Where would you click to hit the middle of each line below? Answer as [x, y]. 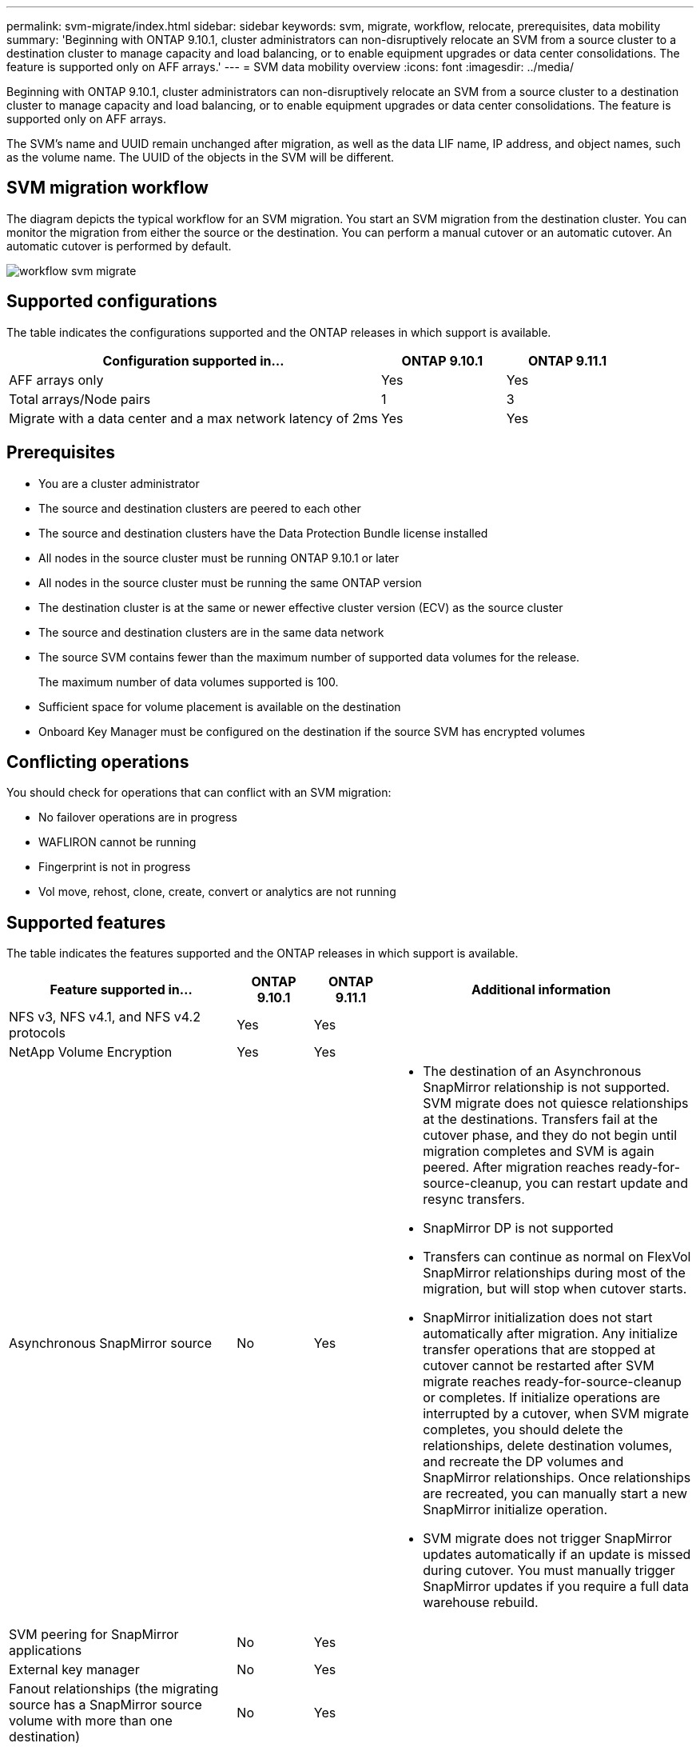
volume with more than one [91, 1721]
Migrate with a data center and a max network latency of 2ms [194, 418]
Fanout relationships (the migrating [114, 1689]
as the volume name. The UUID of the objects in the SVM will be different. [201, 157]
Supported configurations [112, 302]
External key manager [74, 1670]
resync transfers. [474, 1199]
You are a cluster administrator [119, 483]
